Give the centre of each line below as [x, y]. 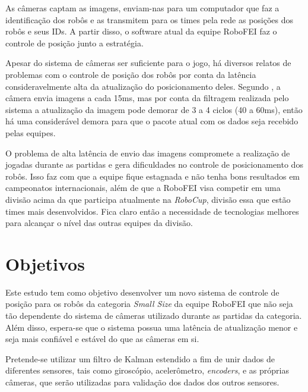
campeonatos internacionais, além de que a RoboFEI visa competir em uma [143, 188]
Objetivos [45, 263]
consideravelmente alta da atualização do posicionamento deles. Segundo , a [143, 86]
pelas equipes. [31, 132]
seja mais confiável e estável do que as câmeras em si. [102, 339]
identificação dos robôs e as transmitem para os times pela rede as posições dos [150, 19]
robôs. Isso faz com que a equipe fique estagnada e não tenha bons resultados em [153, 176]
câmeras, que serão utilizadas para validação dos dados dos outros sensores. [142, 382]
